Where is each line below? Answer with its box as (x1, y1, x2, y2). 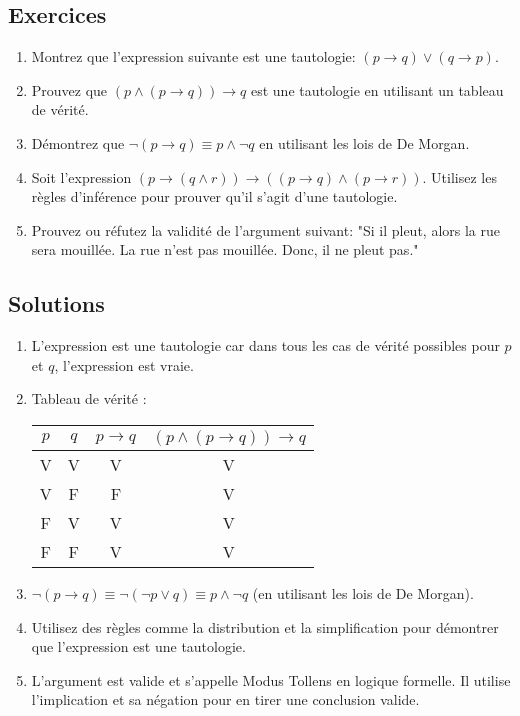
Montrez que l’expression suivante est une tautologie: (31, 46, 356, 67)
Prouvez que (31, 79, 108, 100)
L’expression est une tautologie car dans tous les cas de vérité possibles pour (31, 335, 500, 356)
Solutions (8, 288, 105, 319)
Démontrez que (31, 132, 125, 153)
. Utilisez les (422, 166, 497, 187)
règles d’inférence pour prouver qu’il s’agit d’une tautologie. (31, 186, 398, 207)
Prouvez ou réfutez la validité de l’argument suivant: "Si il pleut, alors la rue (31, 219, 500, 240)
